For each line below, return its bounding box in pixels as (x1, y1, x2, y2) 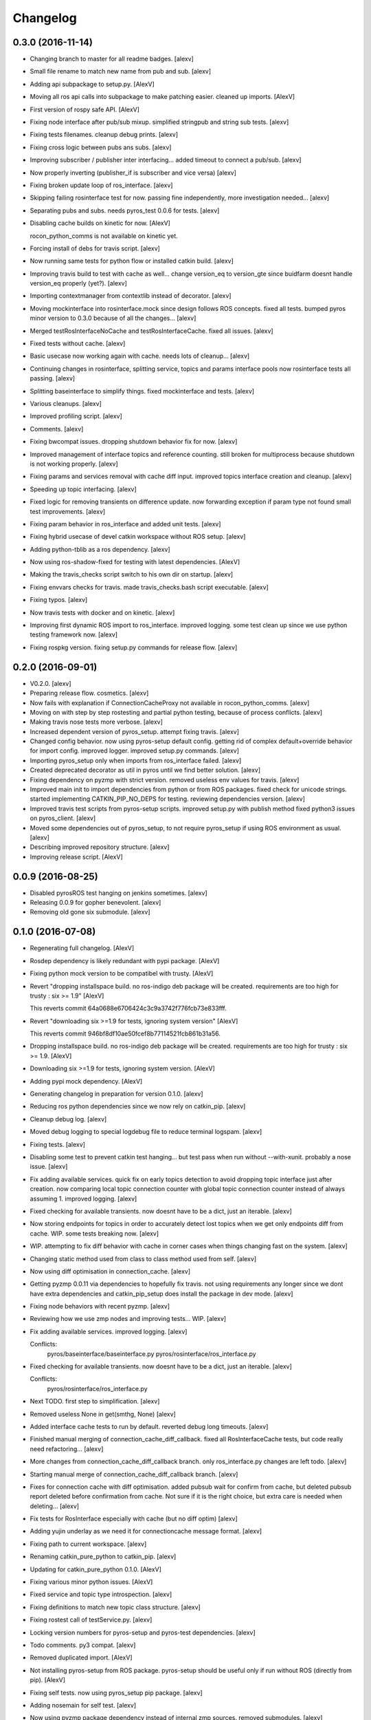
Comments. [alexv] (30, 424, 84, 433)
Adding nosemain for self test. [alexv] (30, 1701, 137, 1709)
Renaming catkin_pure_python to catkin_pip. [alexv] (30, 1552, 177, 1561)
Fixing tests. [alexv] (30, 1140, 86, 1148)
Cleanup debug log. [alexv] (30, 1115, 107, 1123)
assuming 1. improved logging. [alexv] (30, 1194, 137, 1203)
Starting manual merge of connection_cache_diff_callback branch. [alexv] (30, 1470, 238, 1479)
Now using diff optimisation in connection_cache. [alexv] (30, 1267, 191, 1276)
